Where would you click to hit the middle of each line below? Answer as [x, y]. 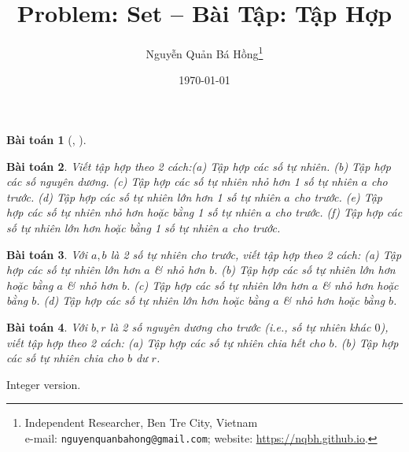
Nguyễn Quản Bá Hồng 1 [204, 52]
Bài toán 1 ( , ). [46, 139]
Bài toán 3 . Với [47, 254]
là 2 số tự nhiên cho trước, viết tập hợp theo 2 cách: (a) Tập [256, 254]
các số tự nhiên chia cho [65, 358]
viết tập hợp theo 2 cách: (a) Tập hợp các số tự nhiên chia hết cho [166, 342]
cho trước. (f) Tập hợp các [339, 212]
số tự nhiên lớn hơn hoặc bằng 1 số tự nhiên [112, 227]
